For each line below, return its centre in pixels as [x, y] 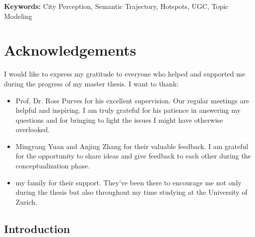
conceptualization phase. [53, 166]
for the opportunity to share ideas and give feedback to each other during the [133, 156]
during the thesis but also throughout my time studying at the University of [131, 192]
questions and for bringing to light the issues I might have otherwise [119, 119]
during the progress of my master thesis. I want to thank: [91, 83]
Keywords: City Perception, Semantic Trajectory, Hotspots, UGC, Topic [116, 6]
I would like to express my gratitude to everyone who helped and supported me [125, 74]
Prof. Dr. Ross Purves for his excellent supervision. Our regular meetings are [132, 100]
